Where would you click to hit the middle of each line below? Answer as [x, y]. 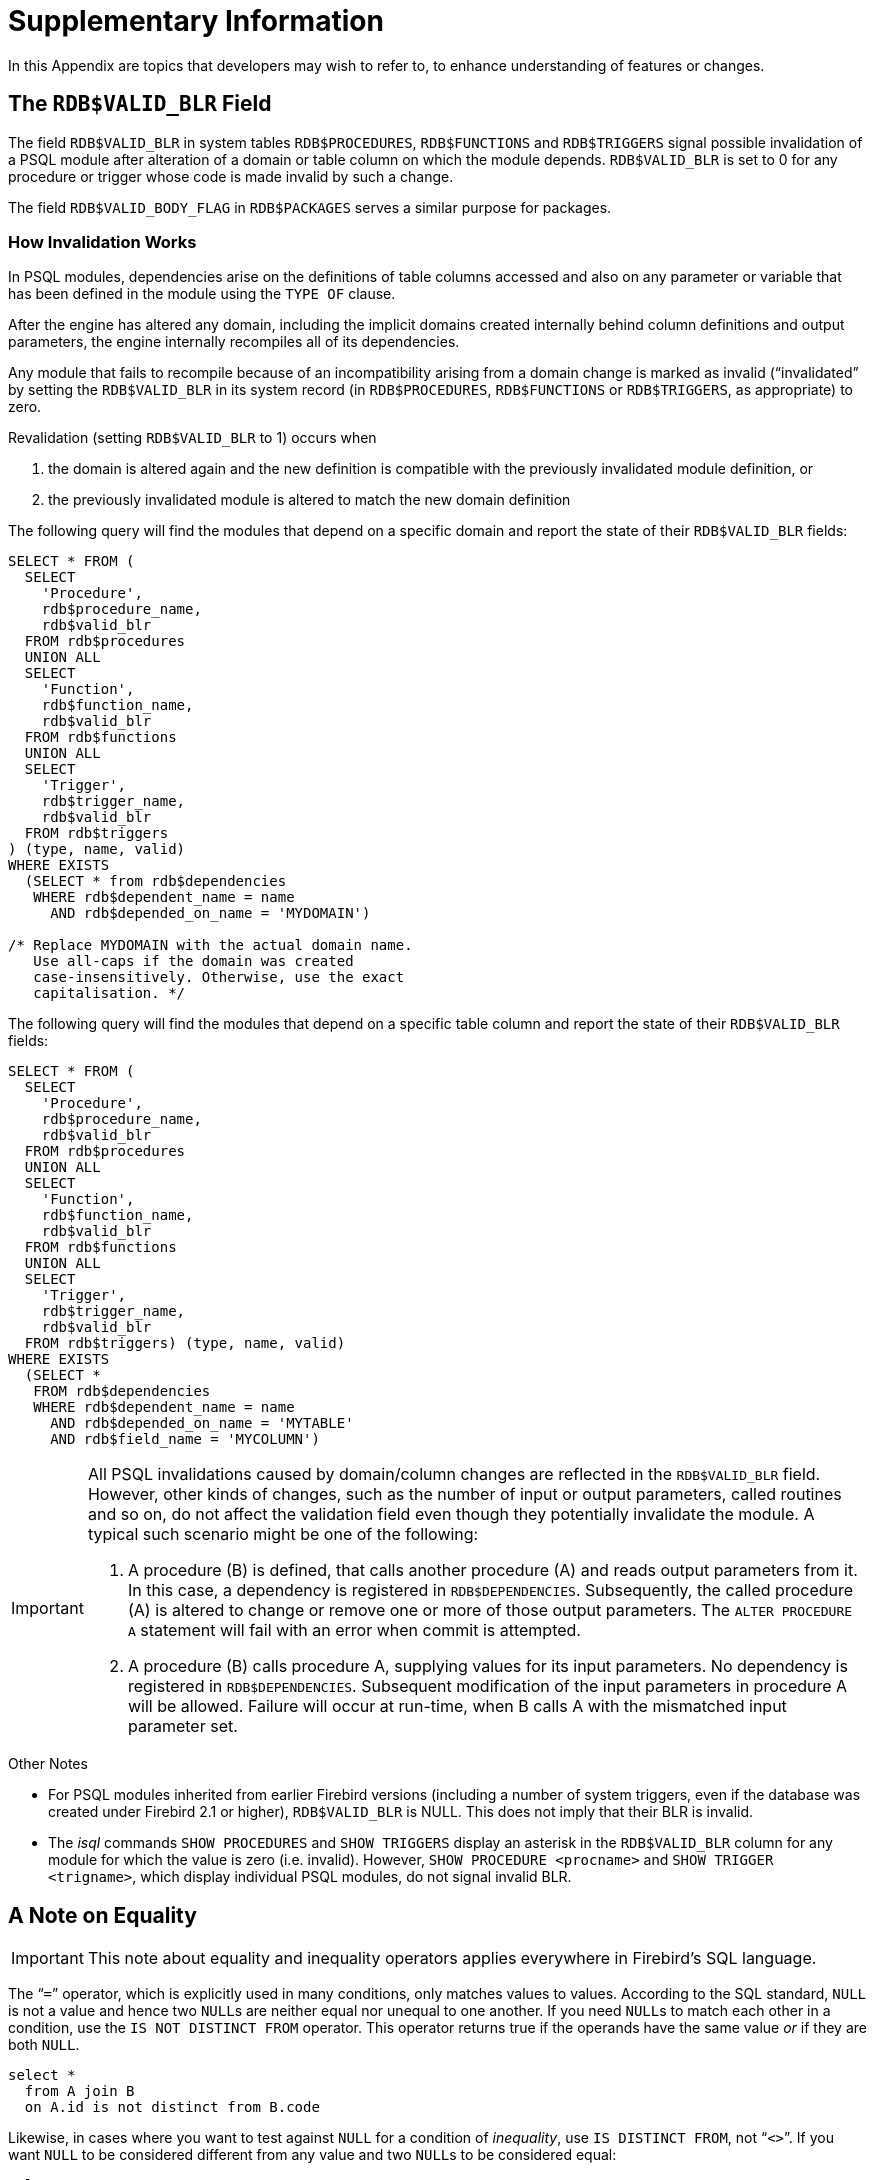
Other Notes [48, 1764]
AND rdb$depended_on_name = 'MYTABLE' [202, 1423]
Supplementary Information [196, 21]
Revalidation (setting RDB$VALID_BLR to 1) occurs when [192, 438]
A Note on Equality [102, 1915]
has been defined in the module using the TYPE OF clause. [202, 294]
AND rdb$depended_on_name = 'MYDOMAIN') [210, 913]
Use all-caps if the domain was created [193, 961]
